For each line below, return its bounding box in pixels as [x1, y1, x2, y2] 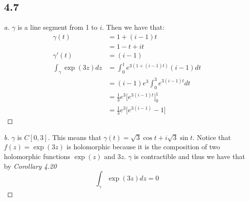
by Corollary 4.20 [4, 161, 57, 171]
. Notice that [192, 132, 231, 142]
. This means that [48, 132, 102, 142]
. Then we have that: [102, 22, 165, 32]
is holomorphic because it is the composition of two [66, 141, 220, 152]
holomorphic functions [4, 151, 70, 161]
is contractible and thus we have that [134, 151, 245, 161]
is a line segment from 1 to [18, 22, 98, 32]
